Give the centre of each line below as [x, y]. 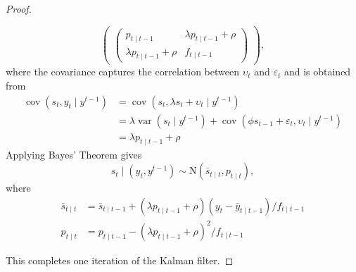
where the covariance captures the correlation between [122, 72]
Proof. [19, 8]
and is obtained [317, 72]
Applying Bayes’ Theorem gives [74, 155]
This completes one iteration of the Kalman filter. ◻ [120, 260]
